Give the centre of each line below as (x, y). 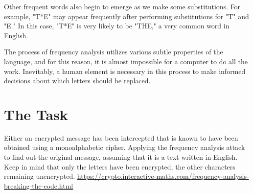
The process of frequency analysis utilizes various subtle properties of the (114, 52)
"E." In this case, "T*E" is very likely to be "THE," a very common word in (117, 26)
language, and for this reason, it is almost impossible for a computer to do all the (126, 61)
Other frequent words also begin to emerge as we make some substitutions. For (122, 6)
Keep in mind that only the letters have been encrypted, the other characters (120, 166)
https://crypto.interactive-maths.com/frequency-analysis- (163, 176)
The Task (36, 114)
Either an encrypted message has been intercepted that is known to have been (121, 137)
